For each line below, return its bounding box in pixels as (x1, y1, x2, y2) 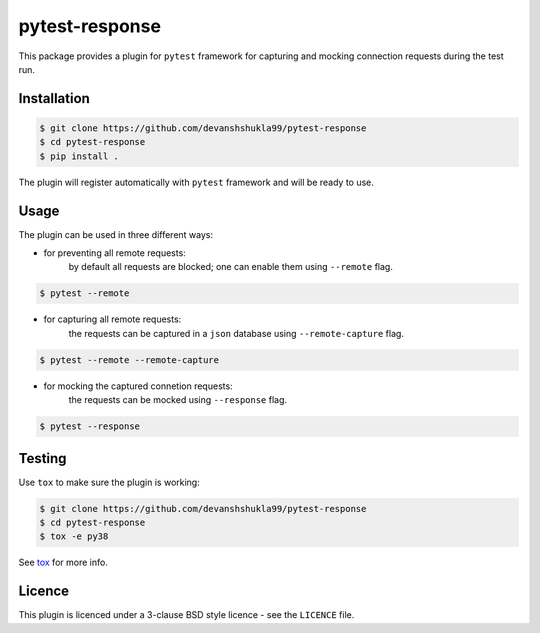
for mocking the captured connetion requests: (43, 380, 234, 392)
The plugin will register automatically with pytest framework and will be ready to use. (18, 176, 375, 188)
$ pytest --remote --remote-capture (39, 354, 220, 365)
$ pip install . (39, 150, 120, 162)
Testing (18, 450, 67, 467)
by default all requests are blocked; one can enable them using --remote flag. (68, 261, 394, 273)
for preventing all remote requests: (43, 247, 187, 259)
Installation (18, 90, 90, 107)
